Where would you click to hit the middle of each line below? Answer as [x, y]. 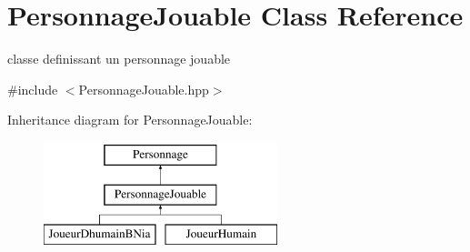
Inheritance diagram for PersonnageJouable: [130, 120]
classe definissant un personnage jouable [119, 59]
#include [33, 89]
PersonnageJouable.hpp [144, 89]
